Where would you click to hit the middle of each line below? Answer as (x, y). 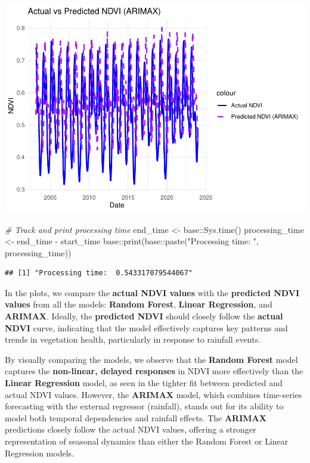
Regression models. (39, 453)
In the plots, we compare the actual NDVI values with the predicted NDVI (152, 292)
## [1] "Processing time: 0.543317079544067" (99, 273)
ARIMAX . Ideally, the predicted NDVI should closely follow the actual (144, 316)
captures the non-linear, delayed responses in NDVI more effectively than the (154, 371)
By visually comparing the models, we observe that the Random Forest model (151, 359)
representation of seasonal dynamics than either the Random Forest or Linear (147, 441)
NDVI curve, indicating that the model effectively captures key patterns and (146, 327)
